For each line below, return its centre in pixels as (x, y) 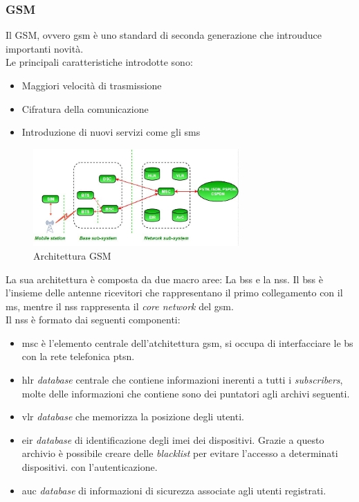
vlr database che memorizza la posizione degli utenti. (133, 416)
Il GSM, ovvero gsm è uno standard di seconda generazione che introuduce (164, 35)
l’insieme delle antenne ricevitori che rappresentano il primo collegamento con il (174, 293)
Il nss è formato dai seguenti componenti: (93, 320)
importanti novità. (45, 48)
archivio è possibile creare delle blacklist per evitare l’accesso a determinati (180, 453)
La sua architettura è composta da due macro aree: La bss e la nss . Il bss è (164, 279)
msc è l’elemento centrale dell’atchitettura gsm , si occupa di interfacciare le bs (187, 342)
